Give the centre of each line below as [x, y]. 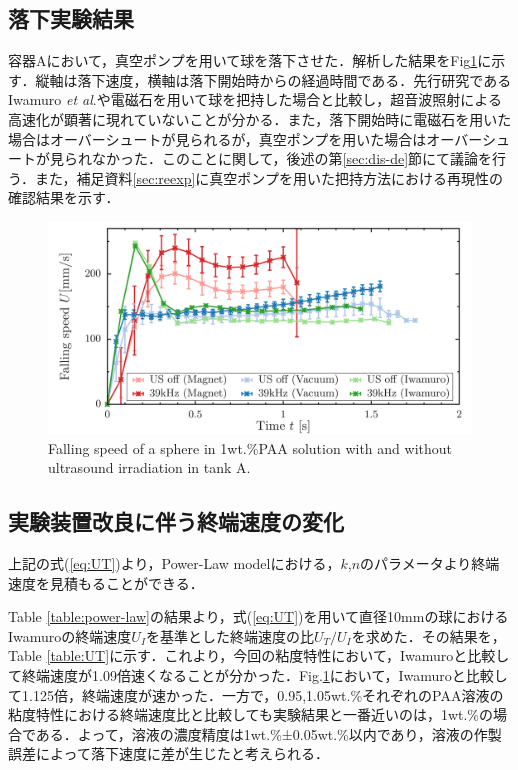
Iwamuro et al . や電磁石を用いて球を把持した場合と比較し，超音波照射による [255, 99]
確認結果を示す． [64, 197]
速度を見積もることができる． [106, 582]
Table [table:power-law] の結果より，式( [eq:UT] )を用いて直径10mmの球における [258, 616]
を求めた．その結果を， [428, 635]
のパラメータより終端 [430, 562]
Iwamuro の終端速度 [70, 635]
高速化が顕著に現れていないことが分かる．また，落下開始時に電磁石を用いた [260, 118]
